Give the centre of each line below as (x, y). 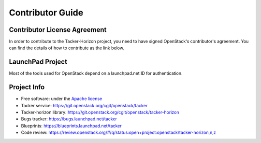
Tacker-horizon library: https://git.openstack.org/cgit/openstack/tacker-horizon (100, 112)
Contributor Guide (46, 13)
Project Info (27, 87)
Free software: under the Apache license (62, 99)
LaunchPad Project (38, 62)
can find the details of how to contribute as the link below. (66, 48)
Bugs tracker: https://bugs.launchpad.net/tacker (69, 119)
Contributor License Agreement (58, 30)
